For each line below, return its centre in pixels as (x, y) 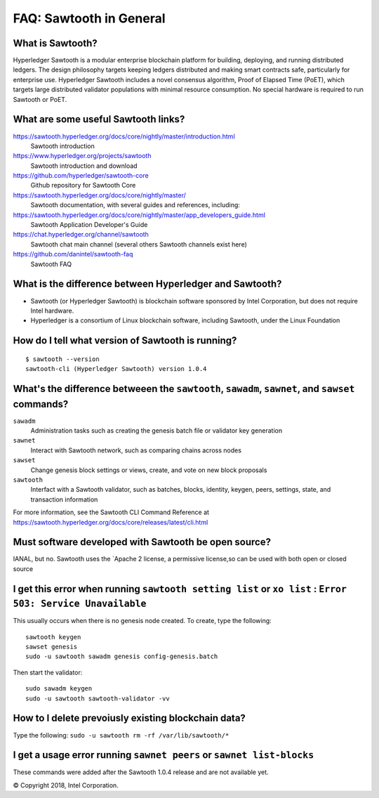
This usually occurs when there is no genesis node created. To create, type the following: (142, 621)
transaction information (64, 499)
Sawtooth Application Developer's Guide (89, 225)
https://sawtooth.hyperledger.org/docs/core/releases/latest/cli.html (111, 522)
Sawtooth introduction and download (84, 166)
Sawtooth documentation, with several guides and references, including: (135, 205)
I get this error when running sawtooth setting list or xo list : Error (180, 589)
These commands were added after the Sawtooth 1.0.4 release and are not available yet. (141, 772)
